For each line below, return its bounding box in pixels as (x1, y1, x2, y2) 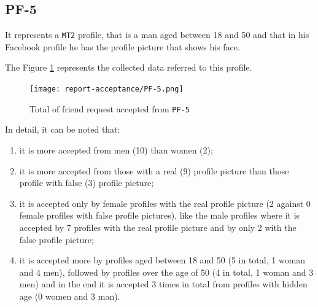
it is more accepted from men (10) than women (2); (19, 143, 213, 156)
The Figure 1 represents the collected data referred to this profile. (5, 61, 252, 74)
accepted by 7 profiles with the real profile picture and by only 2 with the (19, 220, 297, 233)
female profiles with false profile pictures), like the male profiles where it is (19, 209, 300, 222)
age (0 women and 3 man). (19, 289, 120, 302)
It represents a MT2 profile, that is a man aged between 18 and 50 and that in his (5, 28, 309, 41)
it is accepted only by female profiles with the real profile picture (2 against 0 (19, 196, 311, 209)
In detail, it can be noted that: (5, 123, 120, 136)
